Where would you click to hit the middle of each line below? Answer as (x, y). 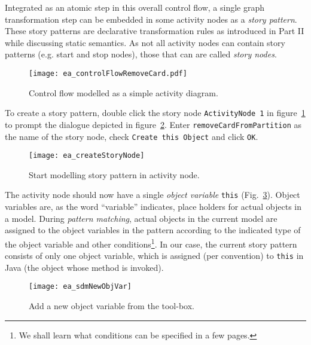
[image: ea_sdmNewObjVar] (80, 287)
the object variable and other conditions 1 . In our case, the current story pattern (151, 243)
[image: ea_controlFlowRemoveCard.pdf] (108, 73)
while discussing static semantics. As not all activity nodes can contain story (145, 42)
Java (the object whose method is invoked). (84, 267)
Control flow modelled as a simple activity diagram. (124, 92)
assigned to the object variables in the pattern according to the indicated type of (153, 230)
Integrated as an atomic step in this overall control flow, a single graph (135, 7)
